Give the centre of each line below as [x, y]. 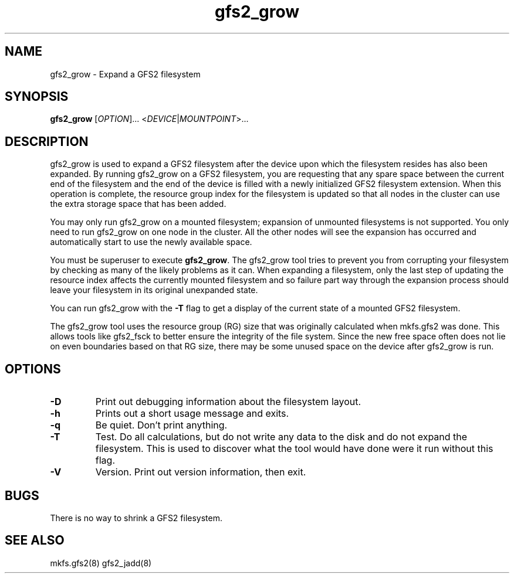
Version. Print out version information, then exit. [201, 472]
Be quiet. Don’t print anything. [161, 425]
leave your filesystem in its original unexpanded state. [154, 290]
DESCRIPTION [47, 141]
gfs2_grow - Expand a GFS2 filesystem [125, 74]
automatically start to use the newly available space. [151, 242]
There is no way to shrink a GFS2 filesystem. [136, 518]
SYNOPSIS [37, 97]
